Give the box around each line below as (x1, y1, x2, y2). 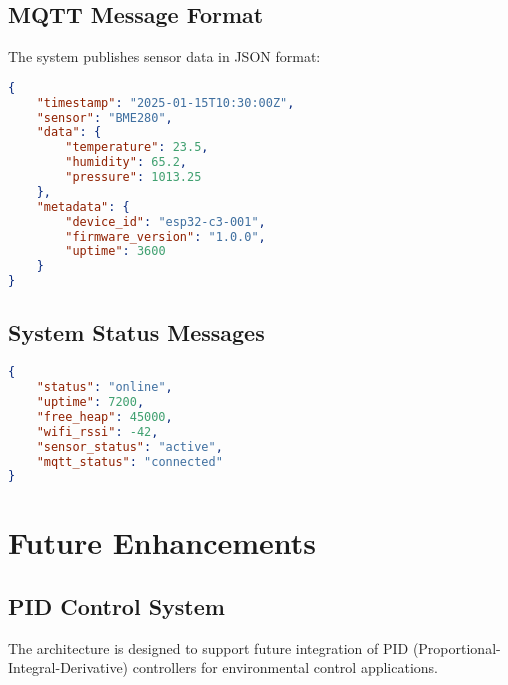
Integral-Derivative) (8, 657, 129, 678)
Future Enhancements (8, 522, 317, 563)
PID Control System (8, 591, 225, 622)
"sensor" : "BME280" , (36, 110, 173, 125)
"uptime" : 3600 (65, 244, 166, 259)
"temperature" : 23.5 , (65, 140, 209, 155)
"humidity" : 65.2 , (65, 155, 188, 170)
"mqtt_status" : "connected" (36, 454, 223, 469)
